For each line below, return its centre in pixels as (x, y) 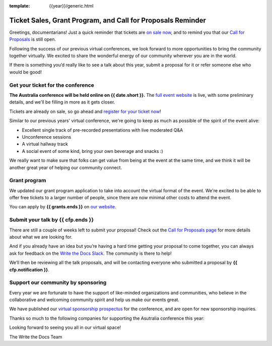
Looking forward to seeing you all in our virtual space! (65, 327)
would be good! (26, 72)
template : (20, 6)
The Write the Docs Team (36, 337)
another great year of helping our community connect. (66, 167)
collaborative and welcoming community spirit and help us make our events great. (94, 300)
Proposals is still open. (33, 39)
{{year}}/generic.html (71, 6)
